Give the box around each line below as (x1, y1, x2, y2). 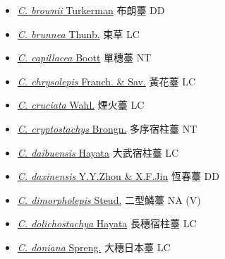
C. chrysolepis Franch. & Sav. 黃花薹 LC (17, 73, 196, 88)
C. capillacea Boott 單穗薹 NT (17, 50, 152, 65)
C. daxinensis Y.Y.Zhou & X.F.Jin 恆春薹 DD (17, 169, 219, 183)
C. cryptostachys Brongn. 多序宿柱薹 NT (17, 121, 197, 135)
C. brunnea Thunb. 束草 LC (17, 26, 140, 41)
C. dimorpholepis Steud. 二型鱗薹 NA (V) (17, 192, 201, 207)
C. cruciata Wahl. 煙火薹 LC (17, 97, 145, 112)
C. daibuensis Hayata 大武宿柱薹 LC (17, 145, 179, 159)
